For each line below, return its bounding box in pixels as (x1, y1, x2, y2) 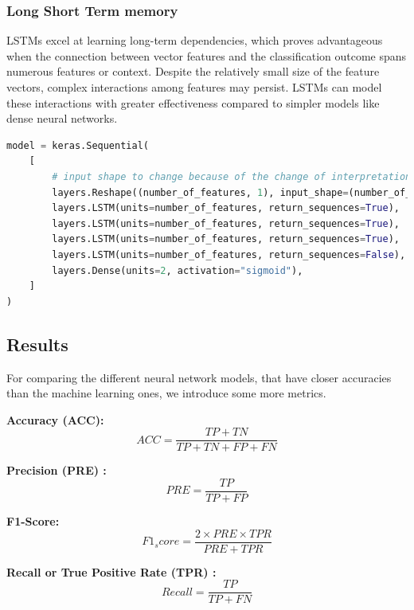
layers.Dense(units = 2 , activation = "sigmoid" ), (52, 264, 303, 276)
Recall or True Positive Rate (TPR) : (6, 563, 217, 580)
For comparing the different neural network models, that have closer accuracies (6, 369, 392, 385)
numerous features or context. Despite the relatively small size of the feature (6, 63, 380, 80)
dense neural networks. (6, 110, 118, 127)
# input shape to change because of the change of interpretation (52, 170, 412, 182)
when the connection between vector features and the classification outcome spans (6, 47, 407, 64)
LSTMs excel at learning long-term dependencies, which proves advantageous (6, 32, 383, 49)
